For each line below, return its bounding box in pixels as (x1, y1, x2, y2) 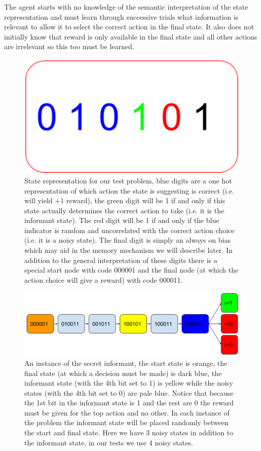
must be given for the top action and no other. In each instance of (24, 407, 230, 418)
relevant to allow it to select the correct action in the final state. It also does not (4, 21, 254, 32)
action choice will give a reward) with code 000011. (24, 274, 183, 285)
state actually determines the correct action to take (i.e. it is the (24, 205, 225, 215)
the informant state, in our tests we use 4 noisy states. (24, 437, 193, 447)
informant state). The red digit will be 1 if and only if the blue (24, 215, 219, 225)
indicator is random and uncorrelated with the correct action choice (24, 224, 235, 235)
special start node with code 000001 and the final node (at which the (24, 265, 239, 275)
